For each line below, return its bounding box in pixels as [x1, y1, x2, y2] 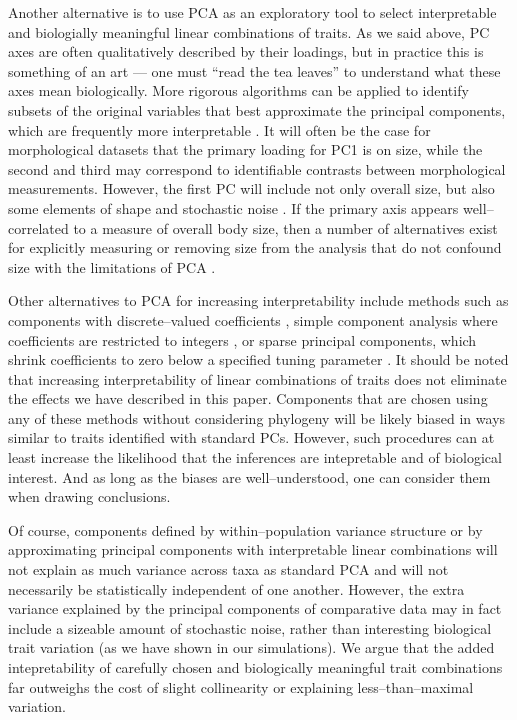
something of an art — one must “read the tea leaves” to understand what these [8, 60, 501, 81]
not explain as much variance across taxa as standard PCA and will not [8, 559, 449, 580]
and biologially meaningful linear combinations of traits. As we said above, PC [8, 21, 490, 42]
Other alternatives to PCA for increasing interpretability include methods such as [8, 290, 509, 311]
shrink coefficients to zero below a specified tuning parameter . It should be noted [8, 349, 509, 370]
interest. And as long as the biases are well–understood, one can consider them [8, 466, 491, 487]
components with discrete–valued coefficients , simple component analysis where [8, 309, 498, 330]
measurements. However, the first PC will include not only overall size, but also [8, 178, 495, 199]
